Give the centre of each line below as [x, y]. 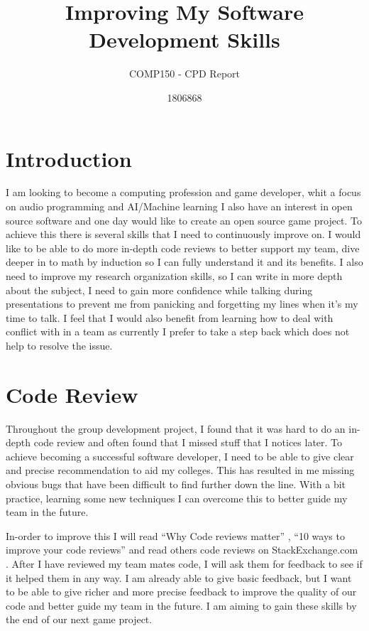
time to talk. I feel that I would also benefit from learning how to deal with [170, 317]
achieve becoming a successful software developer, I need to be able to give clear [180, 456]
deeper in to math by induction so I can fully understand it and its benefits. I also [184, 262]
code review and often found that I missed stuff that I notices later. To [188, 442]
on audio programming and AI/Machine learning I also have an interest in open [179, 206]
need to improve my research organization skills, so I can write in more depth [174, 276]
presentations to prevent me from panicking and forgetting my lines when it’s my [182, 304]
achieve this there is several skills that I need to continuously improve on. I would [183, 234]
